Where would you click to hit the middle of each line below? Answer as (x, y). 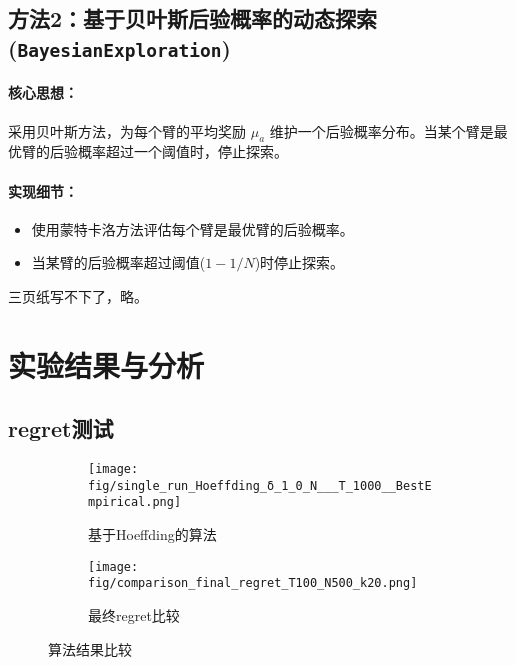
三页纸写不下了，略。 (78, 295)
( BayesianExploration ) (119, 47)
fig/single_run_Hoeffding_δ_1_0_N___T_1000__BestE (260, 485)
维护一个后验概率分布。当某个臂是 (381, 130)
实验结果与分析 (106, 364)
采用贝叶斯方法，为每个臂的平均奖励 (127, 130)
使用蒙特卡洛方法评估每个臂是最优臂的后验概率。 (192, 228)
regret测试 (61, 428)
